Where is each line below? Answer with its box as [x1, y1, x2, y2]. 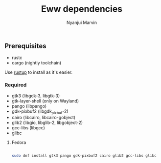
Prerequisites [4, 41, 46, 50]
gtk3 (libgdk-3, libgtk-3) [11, 93, 60, 99]
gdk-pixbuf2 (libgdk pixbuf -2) [11, 108, 69, 115]
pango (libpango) [11, 103, 47, 109]
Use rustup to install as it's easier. [4, 69, 73, 75]
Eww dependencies [41, 3, 123, 15]
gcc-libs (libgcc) [11, 125, 45, 131]
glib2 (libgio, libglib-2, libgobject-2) [11, 120, 83, 125]
